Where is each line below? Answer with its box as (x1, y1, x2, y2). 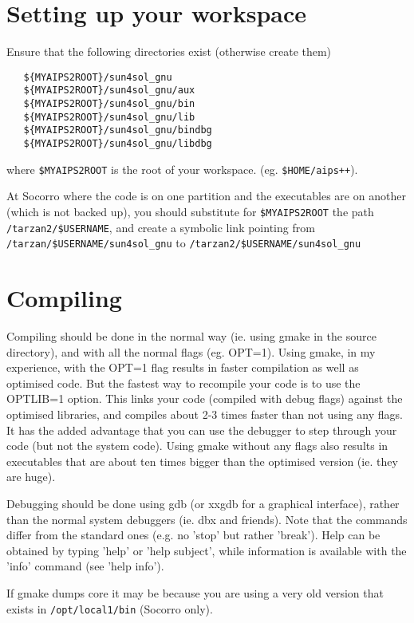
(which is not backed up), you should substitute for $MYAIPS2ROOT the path (6, 203, 374, 219)
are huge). (6, 468, 56, 485)
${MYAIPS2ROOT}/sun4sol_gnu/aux (23, 85, 195, 97)
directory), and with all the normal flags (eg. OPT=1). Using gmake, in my (6, 343, 376, 360)
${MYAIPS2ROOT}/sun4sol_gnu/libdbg (23, 138, 212, 149)
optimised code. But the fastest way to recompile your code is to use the (6, 374, 361, 391)
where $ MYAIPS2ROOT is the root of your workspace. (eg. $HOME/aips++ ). (6, 160, 358, 177)
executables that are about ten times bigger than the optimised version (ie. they (6, 452, 398, 469)
